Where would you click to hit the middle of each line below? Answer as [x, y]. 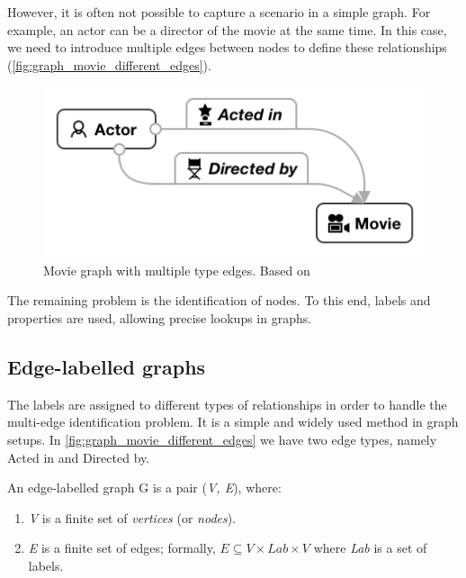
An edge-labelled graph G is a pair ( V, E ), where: [144, 488]
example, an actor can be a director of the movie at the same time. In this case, [227, 29]
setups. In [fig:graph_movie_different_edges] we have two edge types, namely [222, 439]
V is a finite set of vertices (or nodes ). [132, 517]
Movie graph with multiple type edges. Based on [177, 270]
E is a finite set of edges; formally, [122, 548]
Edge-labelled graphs [107, 366]
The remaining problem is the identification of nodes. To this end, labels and [219, 300]
